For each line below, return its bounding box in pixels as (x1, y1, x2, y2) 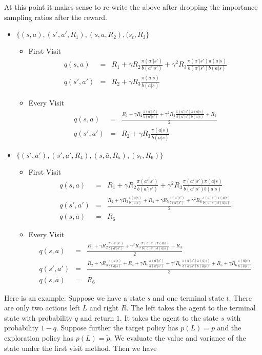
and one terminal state (153, 292, 224, 303)
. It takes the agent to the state (119, 312, 219, 323)
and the (217, 322, 241, 333)
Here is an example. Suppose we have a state (4, 292, 145, 303)
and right (89, 302, 119, 313)
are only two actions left (4, 302, 80, 313)
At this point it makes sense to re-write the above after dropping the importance (4, 2, 258, 12)
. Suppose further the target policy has (56, 322, 178, 333)
